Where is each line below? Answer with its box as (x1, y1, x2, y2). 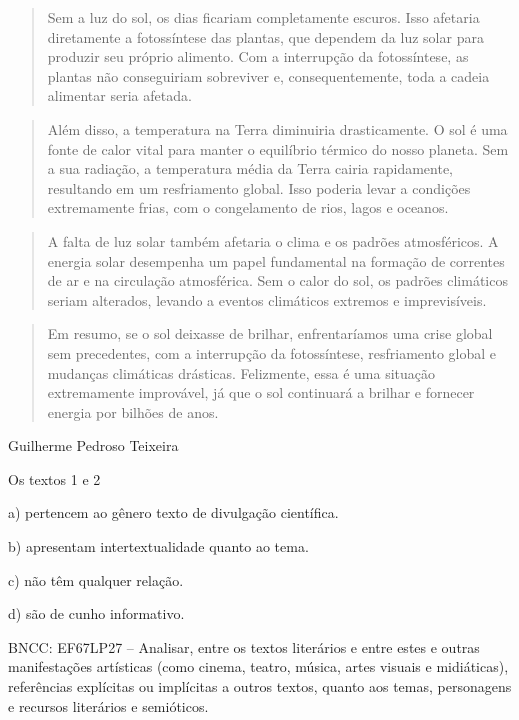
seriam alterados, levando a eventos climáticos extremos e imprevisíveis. (47, 289, 487, 310)
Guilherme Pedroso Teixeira (8, 435, 179, 456)
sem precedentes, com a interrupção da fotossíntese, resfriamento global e (47, 342, 497, 363)
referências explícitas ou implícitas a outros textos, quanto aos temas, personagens (8, 676, 512, 697)
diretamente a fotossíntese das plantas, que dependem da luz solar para (47, 26, 484, 47)
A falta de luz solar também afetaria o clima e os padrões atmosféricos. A (47, 230, 499, 251)
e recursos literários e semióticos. (8, 695, 209, 716)
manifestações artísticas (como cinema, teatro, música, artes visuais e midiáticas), (8, 656, 509, 677)
